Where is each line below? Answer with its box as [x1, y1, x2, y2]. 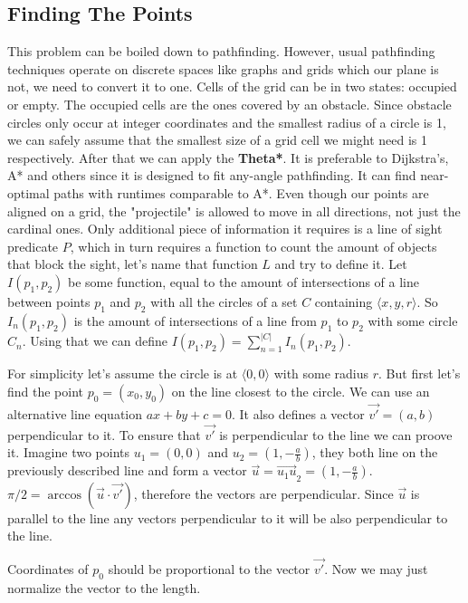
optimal [7, 183, 50, 202]
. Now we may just [324, 560, 428, 579]
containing [314, 292, 373, 311]
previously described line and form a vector [7, 461, 247, 480]
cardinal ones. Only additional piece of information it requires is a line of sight [7, 219, 443, 238]
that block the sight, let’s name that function [7, 254, 258, 273]
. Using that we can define [22, 331, 167, 350]
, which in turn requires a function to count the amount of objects [70, 236, 437, 255]
